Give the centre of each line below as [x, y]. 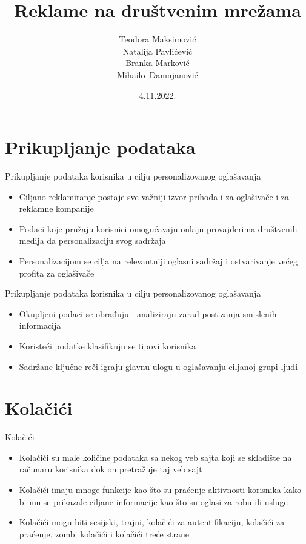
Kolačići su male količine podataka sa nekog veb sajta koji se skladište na [155, 457]
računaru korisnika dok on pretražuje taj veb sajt [111, 469]
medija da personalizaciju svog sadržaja [92, 240]
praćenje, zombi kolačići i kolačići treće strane [104, 533]
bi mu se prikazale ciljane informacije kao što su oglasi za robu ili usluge [153, 501]
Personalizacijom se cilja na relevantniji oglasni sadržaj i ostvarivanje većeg [158, 261]
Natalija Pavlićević [158, 51]
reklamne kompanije [56, 208]
